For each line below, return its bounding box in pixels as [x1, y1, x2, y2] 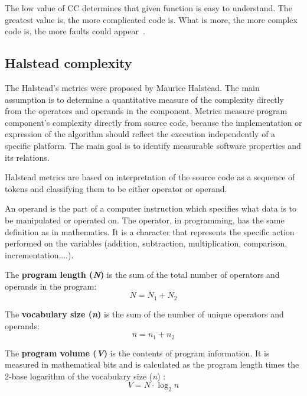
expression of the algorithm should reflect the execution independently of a [5, 128, 276, 140]
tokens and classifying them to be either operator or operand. [5, 182, 227, 194]
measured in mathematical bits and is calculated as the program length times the [5, 358, 299, 371]
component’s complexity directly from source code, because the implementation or [5, 116, 302, 128]
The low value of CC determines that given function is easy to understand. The [5, 2, 292, 14]
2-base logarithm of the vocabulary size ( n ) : [5, 369, 166, 382]
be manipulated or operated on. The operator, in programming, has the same [5, 213, 285, 226]
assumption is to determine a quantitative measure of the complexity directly [5, 93, 284, 105]
